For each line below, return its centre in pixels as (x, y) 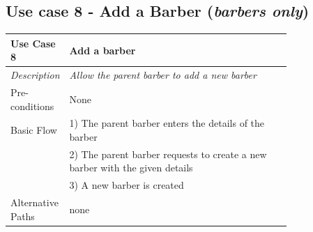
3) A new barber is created (127, 185)
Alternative (35, 202)
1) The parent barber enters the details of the (167, 123)
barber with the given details (131, 168)
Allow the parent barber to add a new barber (163, 75)
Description (35, 75)
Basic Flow (34, 130)
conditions (32, 106)
